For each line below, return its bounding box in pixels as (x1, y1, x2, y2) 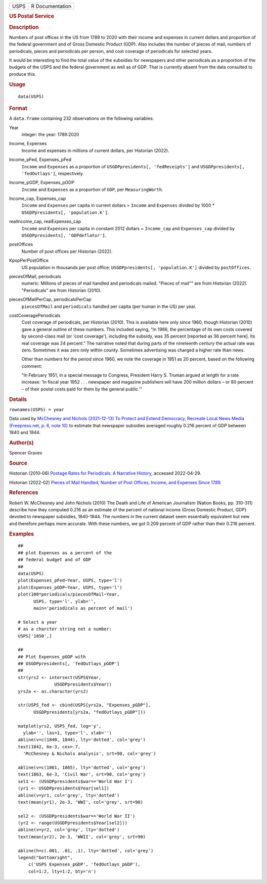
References (9, 489, 39, 496)
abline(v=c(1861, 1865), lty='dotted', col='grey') (18, 765, 146, 770)
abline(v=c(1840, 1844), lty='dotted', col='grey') (18, 737, 146, 742)
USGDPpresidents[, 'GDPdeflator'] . (21, 233, 106, 239)
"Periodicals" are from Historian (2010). (21, 287, 102, 293)
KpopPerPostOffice (9, 257, 49, 263)
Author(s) (9, 439, 34, 446)
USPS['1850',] (18, 633, 52, 638)
